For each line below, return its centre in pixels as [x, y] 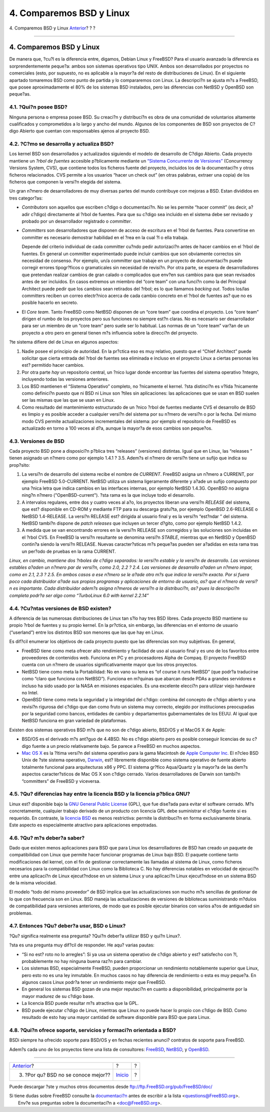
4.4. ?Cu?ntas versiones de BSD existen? [60, 608]
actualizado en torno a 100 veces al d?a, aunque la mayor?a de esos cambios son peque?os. [117, 428]
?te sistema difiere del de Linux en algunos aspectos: [64, 342]
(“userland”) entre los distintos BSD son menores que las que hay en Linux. [87, 632]
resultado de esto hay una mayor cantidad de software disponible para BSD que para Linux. [116, 1017]
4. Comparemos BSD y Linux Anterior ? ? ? [52, 28]
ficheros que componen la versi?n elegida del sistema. [65, 182]
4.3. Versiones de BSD [37, 441]
